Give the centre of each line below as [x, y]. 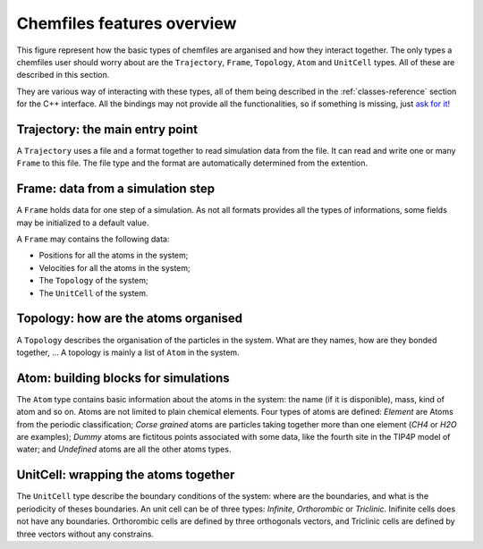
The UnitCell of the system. [93, 293]
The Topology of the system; [94, 281]
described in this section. [63, 75]
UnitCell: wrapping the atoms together [126, 475]
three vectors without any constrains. [85, 534]
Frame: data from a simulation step [115, 189]
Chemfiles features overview [127, 23]
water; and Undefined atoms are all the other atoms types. [124, 449]
